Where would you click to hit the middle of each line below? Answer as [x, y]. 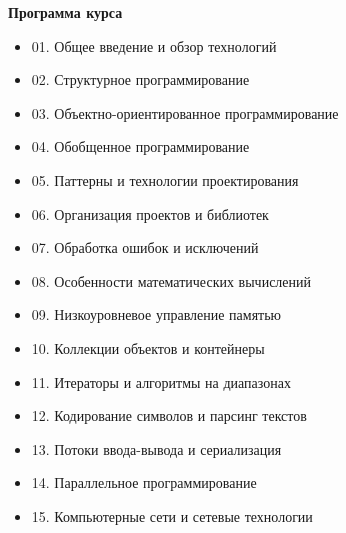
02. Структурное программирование [140, 79]
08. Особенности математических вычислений [171, 280]
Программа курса [65, 12]
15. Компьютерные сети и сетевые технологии [172, 515]
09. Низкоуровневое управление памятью [156, 314]
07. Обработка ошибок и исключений [145, 247]
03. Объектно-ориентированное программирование [185, 112]
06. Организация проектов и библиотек [150, 213]
